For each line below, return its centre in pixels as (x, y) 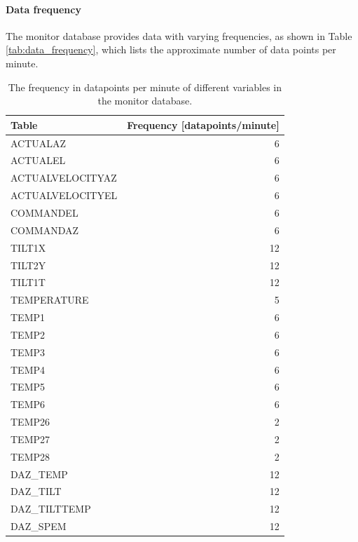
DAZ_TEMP (39, 474)
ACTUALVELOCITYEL (64, 195)
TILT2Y (28, 265)
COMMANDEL (44, 212)
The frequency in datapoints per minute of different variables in (145, 87)
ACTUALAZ (39, 143)
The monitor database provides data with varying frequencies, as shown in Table (179, 35)
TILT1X (28, 247)
